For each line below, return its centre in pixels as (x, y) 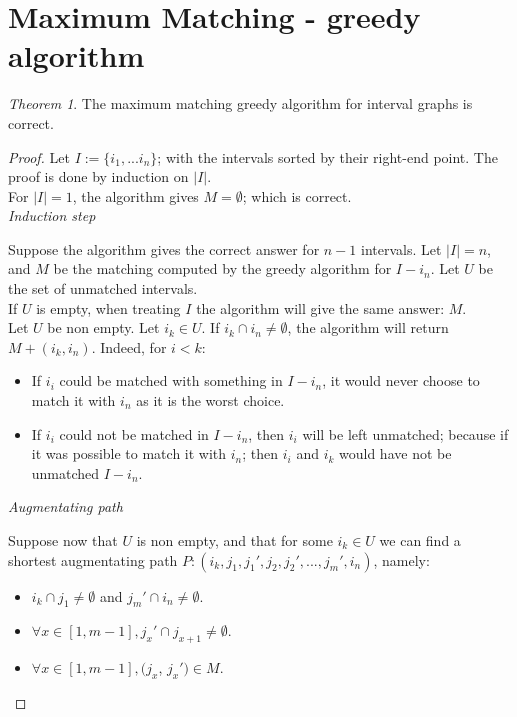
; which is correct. (297, 195)
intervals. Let (401, 248)
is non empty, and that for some (234, 540)
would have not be (395, 453)
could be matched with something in (171, 380)
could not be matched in (134, 433)
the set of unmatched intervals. (103, 288)
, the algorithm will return (368, 327)
